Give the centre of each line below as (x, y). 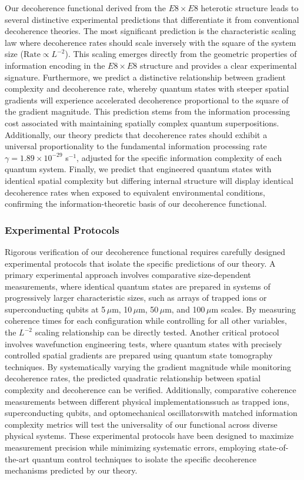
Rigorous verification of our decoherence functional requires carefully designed (145, 251)
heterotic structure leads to (250, 8)
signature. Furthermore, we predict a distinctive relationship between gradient (145, 77)
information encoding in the (55, 65)
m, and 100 (185, 309)
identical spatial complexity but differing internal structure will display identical (149, 180)
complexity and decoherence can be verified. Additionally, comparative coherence (151, 390)
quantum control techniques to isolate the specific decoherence (144, 459)
